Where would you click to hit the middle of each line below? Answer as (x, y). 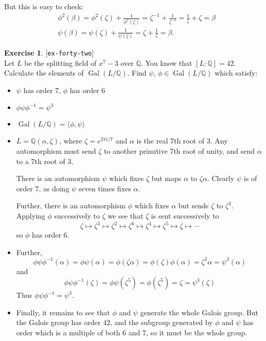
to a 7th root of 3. (45, 161)
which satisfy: (236, 73)
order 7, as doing (43, 188)
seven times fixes (105, 188)
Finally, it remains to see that (63, 312)
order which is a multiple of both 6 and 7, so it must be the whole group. (132, 333)
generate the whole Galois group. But (199, 312)
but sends (193, 205)
